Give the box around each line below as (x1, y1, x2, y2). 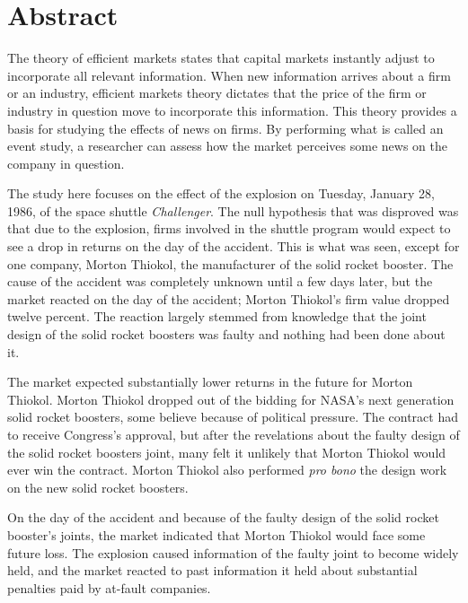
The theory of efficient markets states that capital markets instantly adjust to (7, 48, 435, 67)
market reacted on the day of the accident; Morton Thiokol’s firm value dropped (7, 289, 450, 308)
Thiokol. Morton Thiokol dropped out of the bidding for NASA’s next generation (7, 389, 455, 408)
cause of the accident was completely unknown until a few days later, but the (7, 272, 433, 291)
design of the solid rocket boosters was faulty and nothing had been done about (7, 325, 446, 344)
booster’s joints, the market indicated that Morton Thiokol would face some (7, 525, 426, 544)
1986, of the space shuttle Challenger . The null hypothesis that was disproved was (7, 201, 459, 220)
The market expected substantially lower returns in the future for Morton (7, 372, 413, 391)
